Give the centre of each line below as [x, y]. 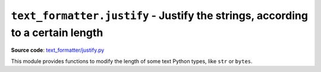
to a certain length [57, 32]
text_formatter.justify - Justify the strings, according [160, 15]
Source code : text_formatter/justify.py [58, 50]
